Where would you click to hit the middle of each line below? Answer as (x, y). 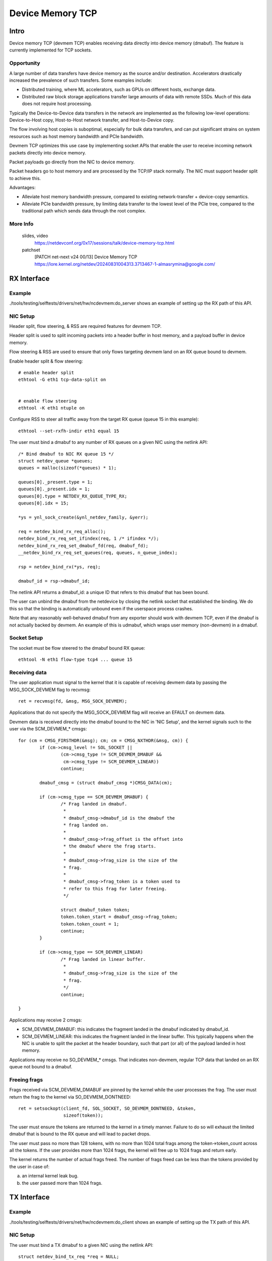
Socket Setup (26, 638)
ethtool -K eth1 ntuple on (52, 408)
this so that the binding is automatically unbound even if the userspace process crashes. (101, 608)
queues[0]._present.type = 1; (56, 482)
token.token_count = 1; (90, 924)
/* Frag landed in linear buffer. (103, 959)
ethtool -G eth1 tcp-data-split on (62, 380)
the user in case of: (29, 1166)
